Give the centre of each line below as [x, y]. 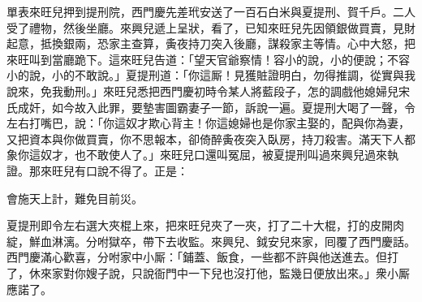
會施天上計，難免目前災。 [75, 198]
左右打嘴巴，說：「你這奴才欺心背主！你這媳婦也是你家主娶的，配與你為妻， [208, 123]
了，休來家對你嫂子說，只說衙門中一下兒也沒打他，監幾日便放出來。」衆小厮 [208, 272]
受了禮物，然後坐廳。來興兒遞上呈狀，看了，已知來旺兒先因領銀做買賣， [200, 27]
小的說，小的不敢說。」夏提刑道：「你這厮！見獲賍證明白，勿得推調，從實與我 [211, 75]
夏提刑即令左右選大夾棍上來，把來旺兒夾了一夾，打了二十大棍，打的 [188, 225]
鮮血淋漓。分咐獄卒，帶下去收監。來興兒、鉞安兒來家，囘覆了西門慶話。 [222, 241]
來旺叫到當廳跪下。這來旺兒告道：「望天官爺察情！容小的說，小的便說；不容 [208, 59]
